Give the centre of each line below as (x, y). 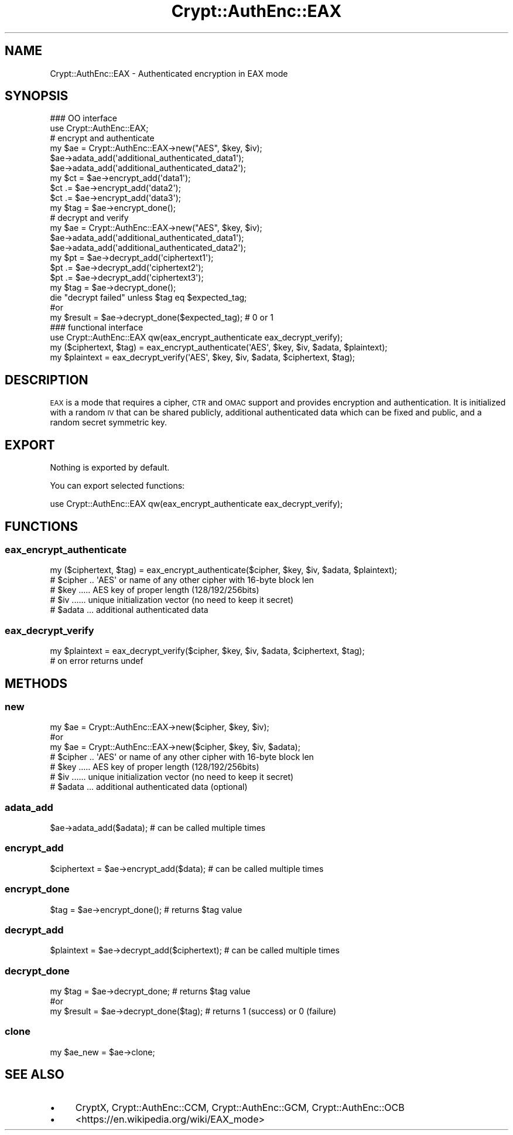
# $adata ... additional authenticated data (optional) (149, 787)
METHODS (36, 683)
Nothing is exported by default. (110, 468)
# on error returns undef (97, 661)
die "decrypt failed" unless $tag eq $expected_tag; (148, 298)
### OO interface (84, 118)
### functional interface (97, 328)
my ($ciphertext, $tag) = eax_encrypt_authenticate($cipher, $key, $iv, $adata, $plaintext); (224, 570)
